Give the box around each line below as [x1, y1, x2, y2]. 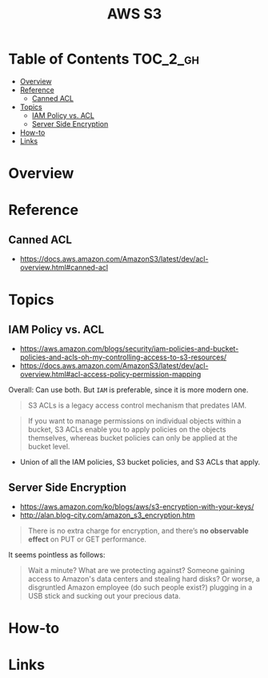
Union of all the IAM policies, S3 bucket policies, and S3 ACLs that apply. [19, 457, 261, 467]
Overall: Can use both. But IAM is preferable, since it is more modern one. [8, 385, 249, 395]
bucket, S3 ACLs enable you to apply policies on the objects [27, 424, 226, 434]
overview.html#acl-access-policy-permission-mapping [19, 370, 202, 380]
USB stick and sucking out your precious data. [27, 591, 182, 600]
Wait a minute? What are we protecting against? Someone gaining [27, 565, 246, 574]
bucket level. [27, 442, 70, 452]
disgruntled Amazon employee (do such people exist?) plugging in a [27, 583, 253, 592]
